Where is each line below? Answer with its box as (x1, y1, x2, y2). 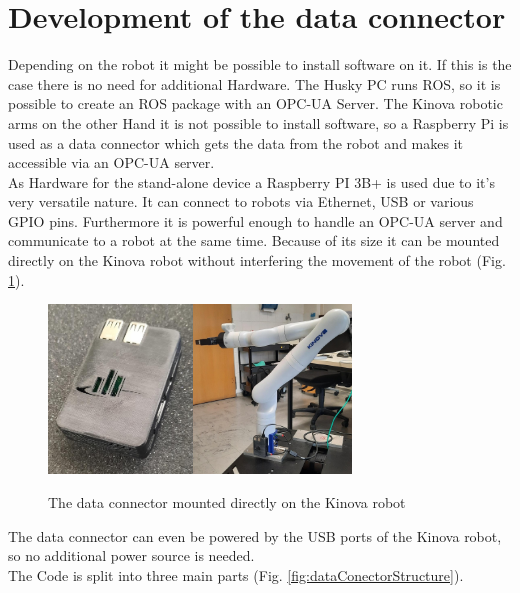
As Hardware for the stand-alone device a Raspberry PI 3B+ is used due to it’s (8, 171, 495, 192)
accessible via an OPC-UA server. (8, 152, 215, 173)
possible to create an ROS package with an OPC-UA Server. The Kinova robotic (8, 93, 503, 114)
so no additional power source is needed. (8, 545, 255, 566)
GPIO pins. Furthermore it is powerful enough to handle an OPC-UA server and (8, 210, 503, 231)
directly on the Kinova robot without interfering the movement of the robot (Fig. (8, 250, 506, 271)
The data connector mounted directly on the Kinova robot (48, 491, 406, 512)
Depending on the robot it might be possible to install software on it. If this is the (8, 54, 512, 75)
